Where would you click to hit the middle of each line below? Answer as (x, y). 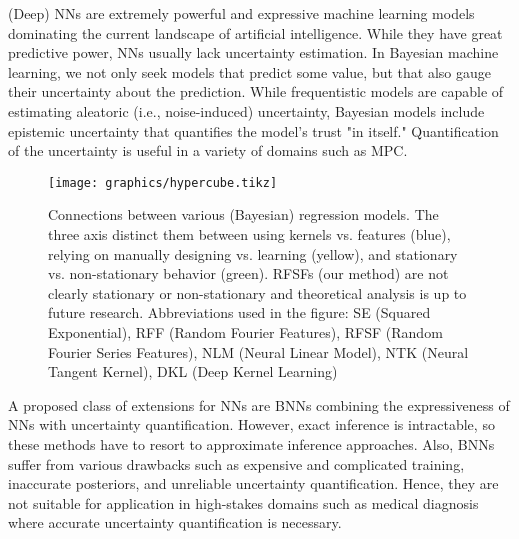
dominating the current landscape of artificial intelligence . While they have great (255, 32)
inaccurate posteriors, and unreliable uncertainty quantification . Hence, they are (253, 483)
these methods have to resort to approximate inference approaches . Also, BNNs (251, 443)
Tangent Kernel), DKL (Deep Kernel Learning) (193, 371)
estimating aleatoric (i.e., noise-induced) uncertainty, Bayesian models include (246, 110)
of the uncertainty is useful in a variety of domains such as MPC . (208, 150)
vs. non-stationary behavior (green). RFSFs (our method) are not (248, 273)
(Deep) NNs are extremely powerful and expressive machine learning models (241, 13)
